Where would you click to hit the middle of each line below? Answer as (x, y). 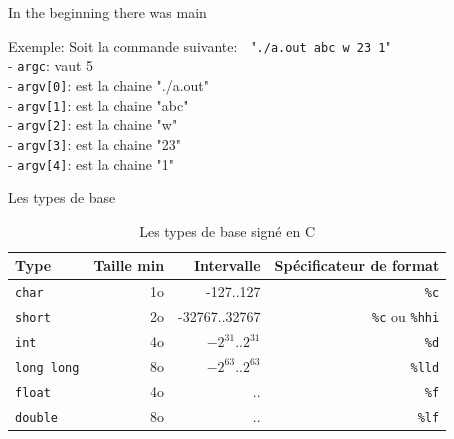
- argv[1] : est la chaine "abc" (98, 104)
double (36, 417)
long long (47, 367)
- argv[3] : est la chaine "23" (95, 143)
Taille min (129, 265)
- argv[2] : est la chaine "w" (93, 124)
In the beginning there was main (107, 12)
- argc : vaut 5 (51, 65)
